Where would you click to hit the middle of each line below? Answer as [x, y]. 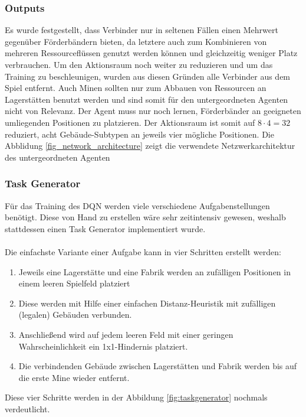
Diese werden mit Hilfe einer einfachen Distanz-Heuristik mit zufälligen [147, 303]
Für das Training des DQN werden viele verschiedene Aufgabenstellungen [137, 205]
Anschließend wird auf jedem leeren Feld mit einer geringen [126, 334]
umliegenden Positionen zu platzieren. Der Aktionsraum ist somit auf [130, 122]
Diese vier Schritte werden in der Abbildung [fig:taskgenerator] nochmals [136, 397]
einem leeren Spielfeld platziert [74, 283]
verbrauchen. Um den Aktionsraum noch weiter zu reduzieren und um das [139, 64]
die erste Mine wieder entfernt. [74, 377]
